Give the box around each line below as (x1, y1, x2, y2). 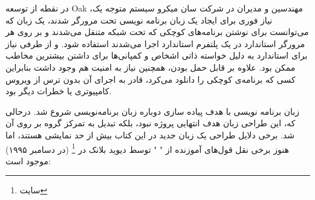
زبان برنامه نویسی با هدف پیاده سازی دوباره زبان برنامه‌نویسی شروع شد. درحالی (5, 105, 300, 117)
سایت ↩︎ (19, 184, 48, 196)
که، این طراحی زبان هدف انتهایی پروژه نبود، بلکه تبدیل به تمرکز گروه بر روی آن (5, 117, 296, 129)
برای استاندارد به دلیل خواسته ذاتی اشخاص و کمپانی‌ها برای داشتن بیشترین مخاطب (5, 49, 308, 62)
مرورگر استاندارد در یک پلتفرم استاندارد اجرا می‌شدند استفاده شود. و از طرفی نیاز (5, 37, 305, 50)
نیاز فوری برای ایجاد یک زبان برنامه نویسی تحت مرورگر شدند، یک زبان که (5, 13, 273, 26)
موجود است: (5, 154, 51, 167)
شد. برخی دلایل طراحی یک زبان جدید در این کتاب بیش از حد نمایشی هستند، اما (5, 128, 295, 141)
